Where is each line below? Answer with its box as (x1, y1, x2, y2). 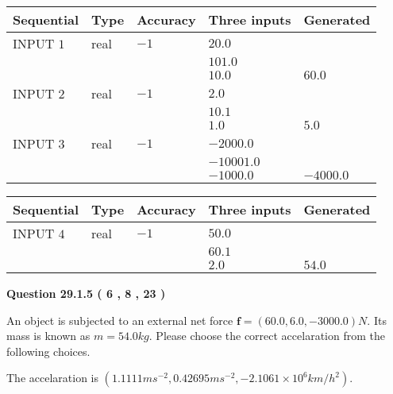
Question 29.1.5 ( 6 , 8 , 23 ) (6, 285, 166, 301)
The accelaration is (6, 369, 98, 386)
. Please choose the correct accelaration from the (148, 327, 385, 344)
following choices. (6, 342, 91, 359)
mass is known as (6, 327, 91, 344)
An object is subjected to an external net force (6, 311, 233, 328)
